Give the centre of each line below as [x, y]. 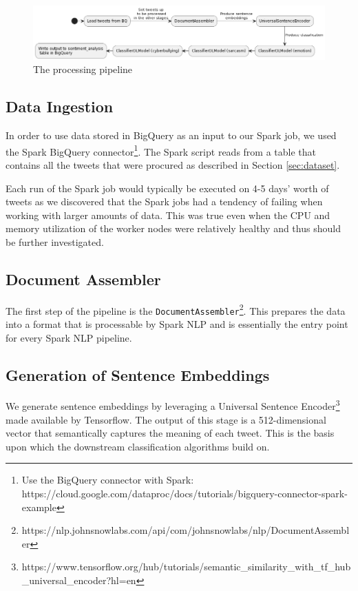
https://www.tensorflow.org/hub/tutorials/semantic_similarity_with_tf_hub [186, 567]
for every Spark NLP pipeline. [69, 337]
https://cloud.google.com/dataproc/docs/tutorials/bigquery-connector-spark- [185, 494]
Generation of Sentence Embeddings [138, 374]
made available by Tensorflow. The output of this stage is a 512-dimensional [166, 419]
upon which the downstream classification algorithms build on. [138, 446]
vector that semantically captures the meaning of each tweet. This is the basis [170, 433]
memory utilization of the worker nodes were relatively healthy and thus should [173, 228]
